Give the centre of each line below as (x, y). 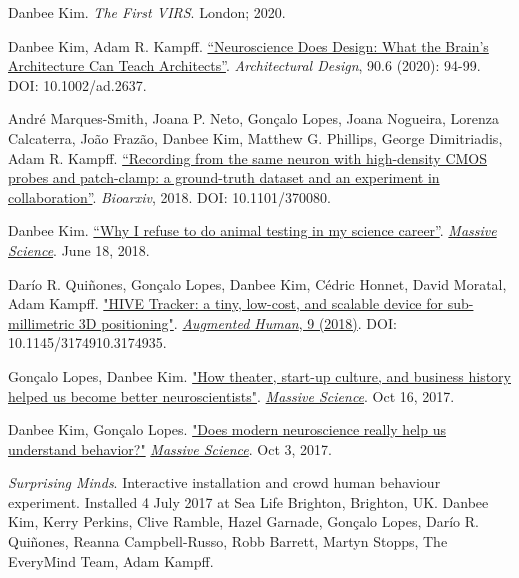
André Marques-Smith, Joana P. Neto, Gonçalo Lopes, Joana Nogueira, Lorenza (254, 118)
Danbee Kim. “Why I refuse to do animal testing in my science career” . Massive (252, 230)
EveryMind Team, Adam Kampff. (111, 560)
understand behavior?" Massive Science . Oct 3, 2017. (170, 448)
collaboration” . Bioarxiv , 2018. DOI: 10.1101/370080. (169, 196)
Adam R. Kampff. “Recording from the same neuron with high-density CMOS (248, 157)
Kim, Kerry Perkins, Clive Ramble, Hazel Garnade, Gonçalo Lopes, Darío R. (243, 521)
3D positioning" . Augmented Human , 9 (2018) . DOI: (237, 322)
